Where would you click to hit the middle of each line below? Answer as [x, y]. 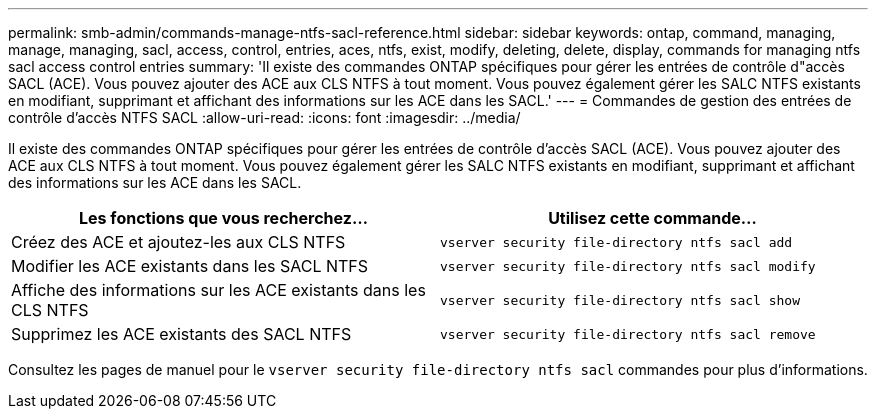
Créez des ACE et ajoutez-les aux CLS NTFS [178, 242]
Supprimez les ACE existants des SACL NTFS [181, 334]
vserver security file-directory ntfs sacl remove [628, 334]
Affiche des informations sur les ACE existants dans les [218, 290]
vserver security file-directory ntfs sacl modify [628, 266]
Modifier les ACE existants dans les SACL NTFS [190, 266]
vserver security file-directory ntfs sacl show [620, 300]
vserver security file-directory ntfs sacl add [616, 242]
